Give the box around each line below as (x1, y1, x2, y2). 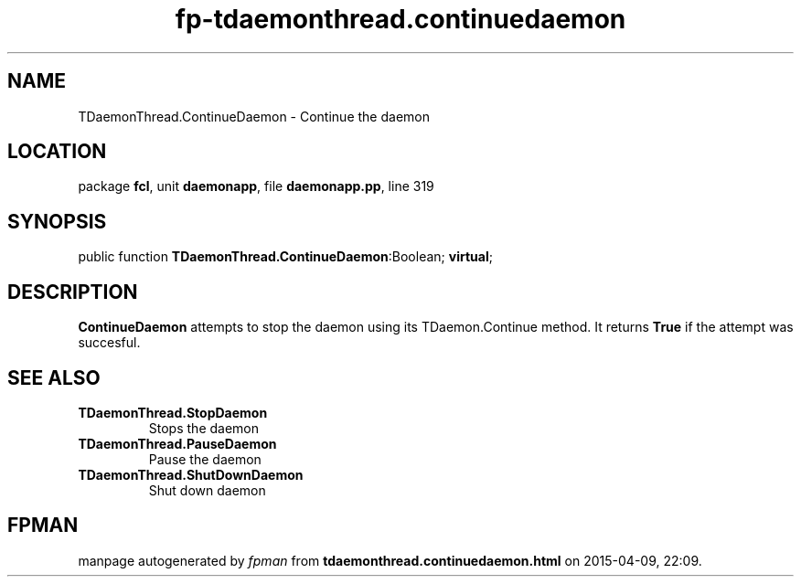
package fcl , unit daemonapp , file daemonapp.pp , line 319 (78, 178, 434, 195)
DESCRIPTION (7, 280, 138, 303)
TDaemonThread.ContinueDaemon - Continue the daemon (78, 108, 430, 124)
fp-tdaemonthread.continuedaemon (175, 4, 626, 35)
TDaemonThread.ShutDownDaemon (78, 466, 304, 483)
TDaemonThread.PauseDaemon (78, 435, 277, 451)
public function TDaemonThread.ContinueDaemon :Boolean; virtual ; (78, 249, 493, 265)
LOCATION (7, 140, 107, 164)
